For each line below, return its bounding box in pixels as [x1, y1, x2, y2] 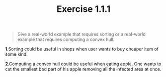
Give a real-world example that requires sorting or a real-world [17, 31, 146, 38]
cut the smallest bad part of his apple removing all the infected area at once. [5, 66, 162, 72]
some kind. [5, 51, 28, 57]
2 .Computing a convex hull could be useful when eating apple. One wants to [5, 61, 162, 67]
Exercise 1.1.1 [56, 3, 111, 15]
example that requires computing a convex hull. [17, 37, 115, 42]
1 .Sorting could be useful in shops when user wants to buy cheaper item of [5, 46, 159, 52]
